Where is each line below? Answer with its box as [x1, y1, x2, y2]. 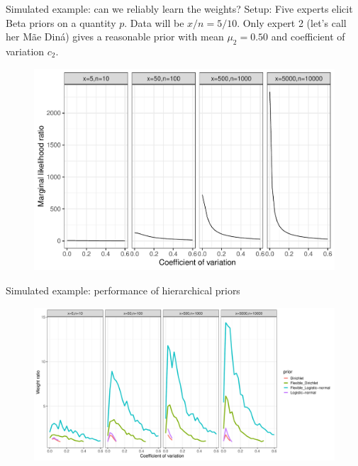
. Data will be [124, 15, 184, 30]
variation [6, 43, 45, 58]
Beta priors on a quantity [6, 15, 116, 30]
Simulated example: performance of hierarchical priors [6, 282, 240, 297]
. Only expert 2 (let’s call [237, 15, 347, 30]
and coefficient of [271, 29, 345, 44]
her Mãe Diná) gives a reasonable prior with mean [6, 29, 224, 44]
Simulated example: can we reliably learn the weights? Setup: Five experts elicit [6, 1, 353, 16]
